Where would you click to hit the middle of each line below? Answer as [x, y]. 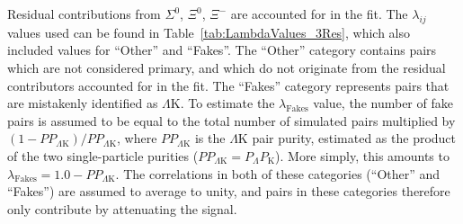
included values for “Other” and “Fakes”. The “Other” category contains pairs [222, 50]
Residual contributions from [84, 13]
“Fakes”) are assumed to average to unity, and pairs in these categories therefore [229, 191]
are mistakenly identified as [83, 103]
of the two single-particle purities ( [103, 155]
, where [137, 138]
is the [210, 138]
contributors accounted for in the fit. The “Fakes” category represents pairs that [228, 85]
